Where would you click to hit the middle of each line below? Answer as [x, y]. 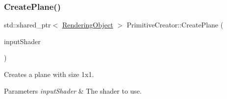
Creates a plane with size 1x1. [49, 74]
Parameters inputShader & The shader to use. [73, 90]
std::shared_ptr [27, 25]
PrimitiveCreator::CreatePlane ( [175, 25]
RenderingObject [88, 25]
